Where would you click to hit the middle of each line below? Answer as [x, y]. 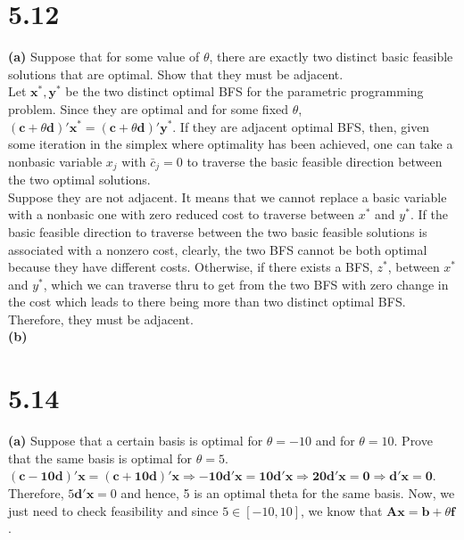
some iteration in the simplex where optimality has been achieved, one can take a [231, 144]
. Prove [413, 441]
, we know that [342, 510]
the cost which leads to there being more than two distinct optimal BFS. [207, 302]
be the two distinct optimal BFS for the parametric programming [244, 91]
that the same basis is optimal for [100, 458]
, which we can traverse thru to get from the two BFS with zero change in [246, 284]
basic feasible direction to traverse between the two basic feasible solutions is [218, 231]
